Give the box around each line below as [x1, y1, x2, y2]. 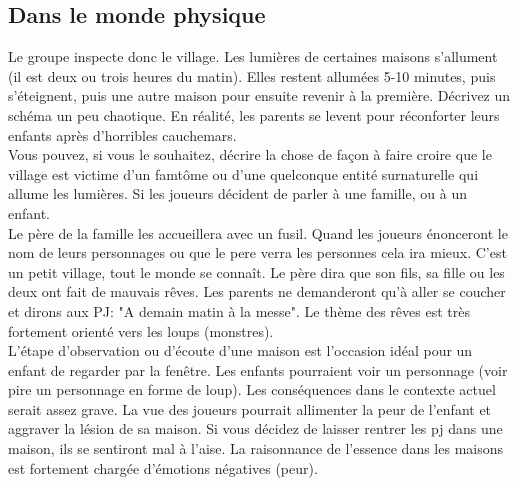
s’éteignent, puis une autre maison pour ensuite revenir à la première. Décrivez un [8, 85, 511, 106]
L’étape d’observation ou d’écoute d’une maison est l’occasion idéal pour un [8, 340, 473, 361]
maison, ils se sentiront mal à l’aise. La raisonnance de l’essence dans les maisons [8, 438, 503, 459]
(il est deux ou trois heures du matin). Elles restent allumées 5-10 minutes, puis [8, 65, 496, 86]
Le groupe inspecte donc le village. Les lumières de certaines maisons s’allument [8, 46, 498, 67]
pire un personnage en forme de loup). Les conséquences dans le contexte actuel [8, 379, 496, 400]
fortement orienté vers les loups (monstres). [8, 320, 274, 341]
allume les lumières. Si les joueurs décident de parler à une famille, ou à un [8, 183, 467, 204]
